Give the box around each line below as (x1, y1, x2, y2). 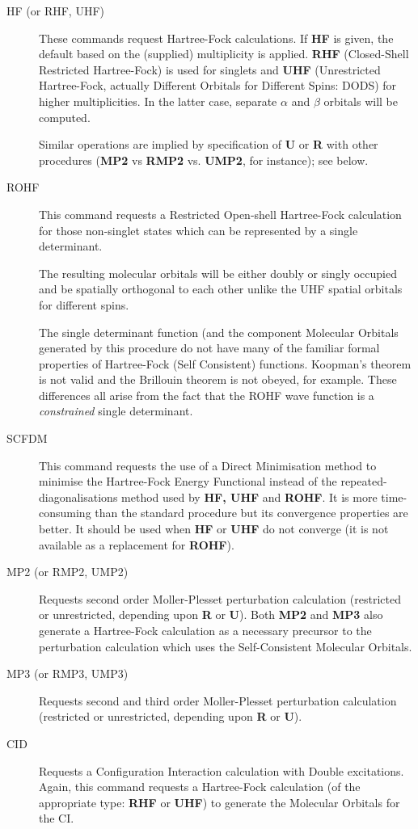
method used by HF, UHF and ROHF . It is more (121, 488, 378, 505)
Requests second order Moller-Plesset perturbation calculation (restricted (39, 590, 401, 607)
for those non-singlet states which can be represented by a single (39, 221, 358, 238)
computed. (39, 108, 91, 125)
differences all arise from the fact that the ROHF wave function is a (39, 386, 374, 403)
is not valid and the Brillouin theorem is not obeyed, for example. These (39, 371, 397, 388)
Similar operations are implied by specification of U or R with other (39, 136, 378, 153)
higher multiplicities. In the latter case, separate (39, 92, 277, 109)
